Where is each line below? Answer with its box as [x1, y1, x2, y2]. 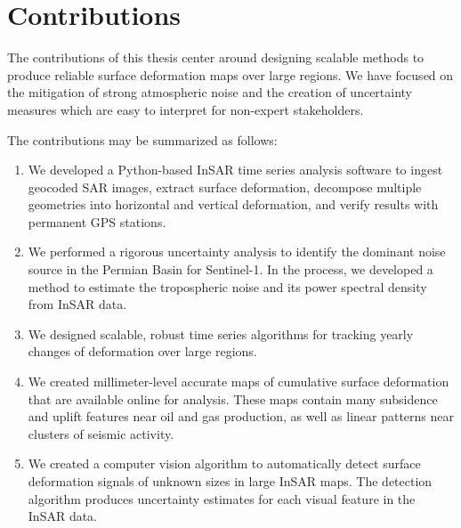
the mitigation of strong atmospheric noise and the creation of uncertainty [7, 83, 413, 102]
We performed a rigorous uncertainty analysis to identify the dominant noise [28, 242, 446, 261]
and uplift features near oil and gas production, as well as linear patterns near [28, 407, 455, 426]
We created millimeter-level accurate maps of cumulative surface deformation [28, 372, 449, 391]
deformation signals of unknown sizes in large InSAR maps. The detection [28, 472, 433, 490]
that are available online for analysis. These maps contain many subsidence [28, 389, 438, 408]
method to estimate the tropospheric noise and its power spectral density [28, 277, 427, 296]
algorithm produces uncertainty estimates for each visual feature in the [28, 489, 416, 508]
